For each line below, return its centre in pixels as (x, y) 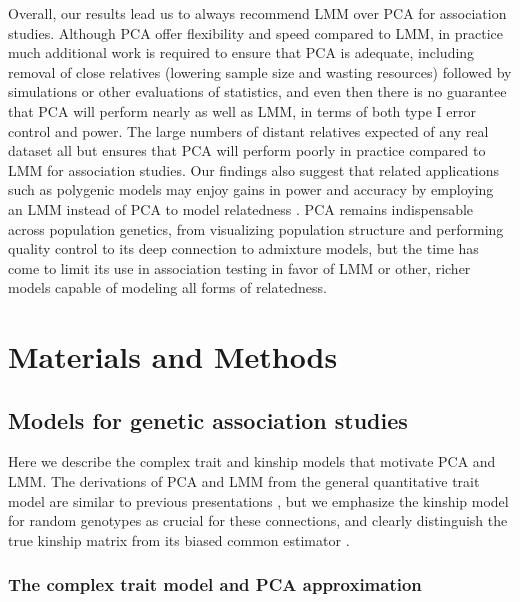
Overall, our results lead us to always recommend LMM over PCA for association (257, 13)
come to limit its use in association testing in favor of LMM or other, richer (239, 267)
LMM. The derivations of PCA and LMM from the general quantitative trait (244, 481)
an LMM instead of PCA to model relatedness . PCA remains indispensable (241, 208)
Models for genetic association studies (208, 419)
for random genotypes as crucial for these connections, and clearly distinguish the (258, 520)
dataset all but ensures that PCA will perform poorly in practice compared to (247, 150)
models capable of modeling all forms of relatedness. (167, 287)
